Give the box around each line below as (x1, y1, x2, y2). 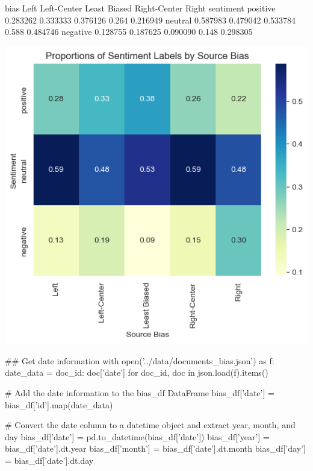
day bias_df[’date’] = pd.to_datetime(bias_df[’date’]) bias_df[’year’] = (5, 430, 270, 443)
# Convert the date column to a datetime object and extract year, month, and (5, 419, 296, 431)
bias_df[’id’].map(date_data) (5, 398, 113, 411)
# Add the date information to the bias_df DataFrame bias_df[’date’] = (5, 387, 274, 399)
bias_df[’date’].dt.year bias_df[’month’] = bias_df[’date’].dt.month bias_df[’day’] (5, 442, 306, 455)
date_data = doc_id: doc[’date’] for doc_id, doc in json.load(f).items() (5, 366, 268, 379)
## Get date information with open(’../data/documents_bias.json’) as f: (5, 354, 274, 367)
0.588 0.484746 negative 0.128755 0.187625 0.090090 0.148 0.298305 (5, 25, 253, 38)
